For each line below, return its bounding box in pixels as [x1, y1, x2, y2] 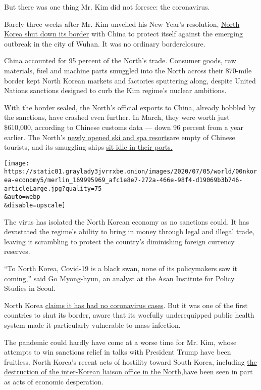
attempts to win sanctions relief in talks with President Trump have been [4, 346, 231, 357]
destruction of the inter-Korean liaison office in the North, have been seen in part [4, 366, 253, 377]
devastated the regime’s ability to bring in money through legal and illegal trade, [4, 226, 254, 237]
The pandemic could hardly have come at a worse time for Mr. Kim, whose [4, 336, 237, 347]
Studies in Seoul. [4, 283, 56, 293]
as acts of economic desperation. [4, 376, 104, 386]
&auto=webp [4, 193, 40, 201]
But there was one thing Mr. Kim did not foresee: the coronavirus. [4, 2, 210, 12]
